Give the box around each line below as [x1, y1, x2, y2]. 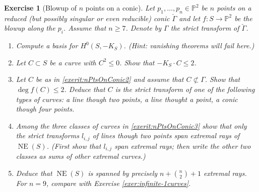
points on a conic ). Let [85, 3, 155, 13]
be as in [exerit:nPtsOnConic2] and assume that [35, 74, 184, 84]
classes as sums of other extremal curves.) [16, 151, 146, 161]
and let [179, 13, 201, 23]
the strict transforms [16, 130, 79, 141]
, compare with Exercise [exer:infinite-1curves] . [46, 177, 191, 188]
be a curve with [49, 57, 96, 67]
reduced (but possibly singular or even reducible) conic [4, 13, 170, 23]
